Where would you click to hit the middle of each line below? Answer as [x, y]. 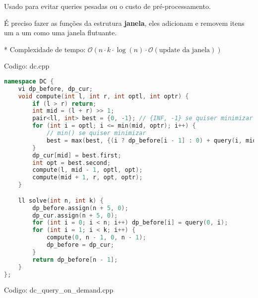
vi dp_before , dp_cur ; [56, 89]
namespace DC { [29, 81]
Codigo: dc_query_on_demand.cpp [59, 290]
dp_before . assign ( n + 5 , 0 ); [80, 208]
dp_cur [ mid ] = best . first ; [77, 155]
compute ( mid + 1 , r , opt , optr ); [88, 178]
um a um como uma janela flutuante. [61, 33]
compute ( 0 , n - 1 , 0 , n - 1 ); [96, 238]
